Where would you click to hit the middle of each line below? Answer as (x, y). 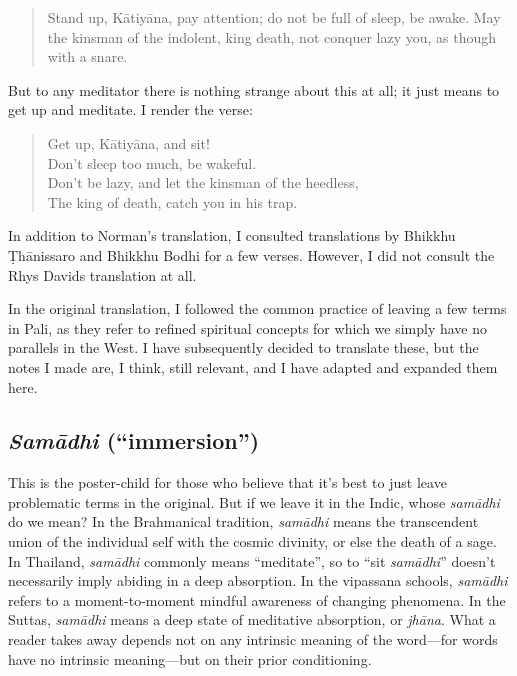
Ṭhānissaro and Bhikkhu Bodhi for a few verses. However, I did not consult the (251, 254)
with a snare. (87, 56)
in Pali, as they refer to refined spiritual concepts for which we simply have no (248, 327)
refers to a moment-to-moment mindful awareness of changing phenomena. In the (257, 599)
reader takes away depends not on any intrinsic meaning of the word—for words (253, 639)
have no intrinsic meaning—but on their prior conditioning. (190, 658)
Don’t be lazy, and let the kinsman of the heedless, (203, 182)
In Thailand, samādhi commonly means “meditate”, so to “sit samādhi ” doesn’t (252, 560)
